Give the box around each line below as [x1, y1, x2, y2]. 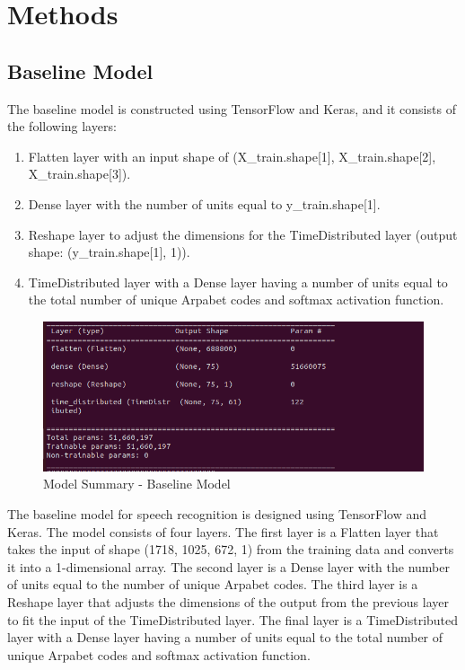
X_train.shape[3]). [28, 164, 131, 183]
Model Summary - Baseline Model [43, 474, 231, 493]
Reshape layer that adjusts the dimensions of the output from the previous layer [7, 593, 449, 612]
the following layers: [7, 117, 117, 136]
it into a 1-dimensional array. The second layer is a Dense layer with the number [7, 557, 450, 576]
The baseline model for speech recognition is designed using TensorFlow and [7, 505, 427, 524]
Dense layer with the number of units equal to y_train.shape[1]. [28, 194, 381, 213]
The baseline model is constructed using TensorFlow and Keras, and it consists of [7, 99, 456, 118]
